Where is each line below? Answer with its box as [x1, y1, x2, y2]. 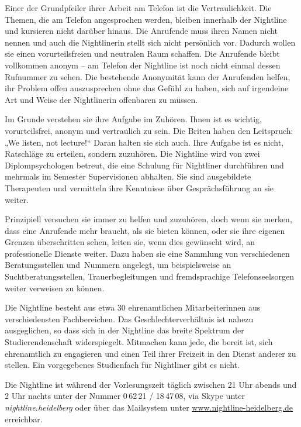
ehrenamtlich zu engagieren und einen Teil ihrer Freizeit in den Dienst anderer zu [5, 347, 296, 359]
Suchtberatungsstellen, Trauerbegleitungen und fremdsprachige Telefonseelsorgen [5, 270, 294, 283]
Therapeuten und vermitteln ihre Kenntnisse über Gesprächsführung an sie [5, 181, 274, 194]
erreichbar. [5, 412, 43, 425]
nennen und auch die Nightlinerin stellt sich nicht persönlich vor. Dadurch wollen [5, 36, 296, 48]
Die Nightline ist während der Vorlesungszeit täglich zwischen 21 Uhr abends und [5, 378, 297, 390]
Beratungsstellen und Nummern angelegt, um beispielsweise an [5, 259, 231, 271]
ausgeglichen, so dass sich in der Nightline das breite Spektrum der [5, 324, 244, 336]
